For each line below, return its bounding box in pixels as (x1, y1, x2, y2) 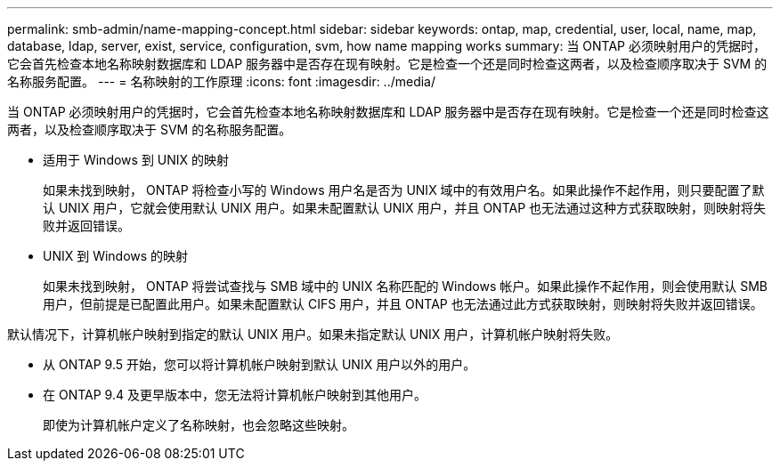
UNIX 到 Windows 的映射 (43, 248, 189, 263)
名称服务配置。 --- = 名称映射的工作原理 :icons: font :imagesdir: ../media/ (7, 74, 436, 89)
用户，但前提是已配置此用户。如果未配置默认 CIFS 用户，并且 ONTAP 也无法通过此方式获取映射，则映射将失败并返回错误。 (43, 296, 763, 311)
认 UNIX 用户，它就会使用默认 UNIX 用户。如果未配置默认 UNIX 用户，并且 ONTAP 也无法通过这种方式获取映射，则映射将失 (43, 200, 767, 215)
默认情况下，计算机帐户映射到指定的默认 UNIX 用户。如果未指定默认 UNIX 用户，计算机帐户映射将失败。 (7, 327, 619, 342)
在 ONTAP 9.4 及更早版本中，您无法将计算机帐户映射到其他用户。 (43, 387, 427, 402)
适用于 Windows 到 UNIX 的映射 (43, 152, 230, 167)
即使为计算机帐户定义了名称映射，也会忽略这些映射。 (43, 417, 354, 432)
